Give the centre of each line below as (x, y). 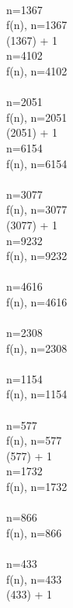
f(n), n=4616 (37, 301)
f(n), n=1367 (37, 25)
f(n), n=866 (34, 532)
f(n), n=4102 (37, 70)
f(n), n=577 (34, 440)
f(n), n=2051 (37, 117)
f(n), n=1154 (37, 394)
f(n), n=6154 (37, 163)
